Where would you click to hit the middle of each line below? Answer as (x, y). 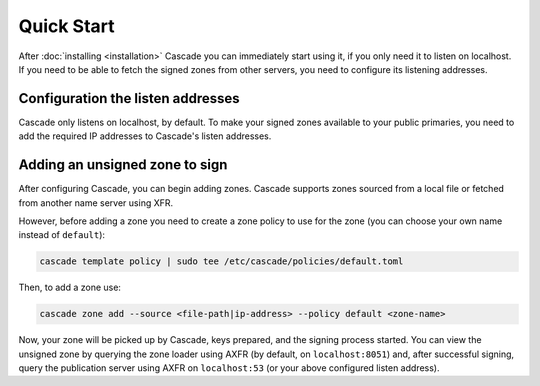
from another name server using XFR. (96, 202)
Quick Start (66, 26)
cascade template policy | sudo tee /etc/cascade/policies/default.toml (221, 261)
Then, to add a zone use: (70, 287)
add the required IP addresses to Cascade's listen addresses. (145, 136)
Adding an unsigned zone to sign (123, 165)
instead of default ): (61, 235)
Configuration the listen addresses (129, 98)
